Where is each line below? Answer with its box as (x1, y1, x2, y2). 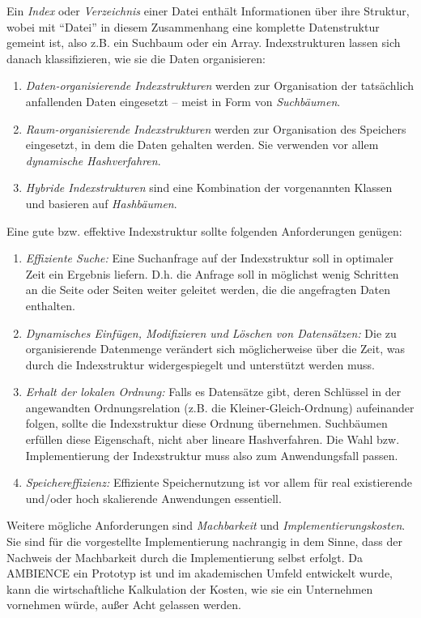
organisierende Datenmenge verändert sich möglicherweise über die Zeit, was (25, 340, 405, 357)
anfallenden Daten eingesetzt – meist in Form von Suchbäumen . (25, 92, 341, 109)
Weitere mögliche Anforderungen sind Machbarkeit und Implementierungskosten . (6, 517, 406, 534)
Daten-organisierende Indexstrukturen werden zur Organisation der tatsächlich (25, 77, 415, 94)
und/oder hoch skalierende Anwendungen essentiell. (25, 489, 282, 506)
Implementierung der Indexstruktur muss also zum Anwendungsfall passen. (25, 446, 398, 463)
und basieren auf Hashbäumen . (25, 194, 177, 211)
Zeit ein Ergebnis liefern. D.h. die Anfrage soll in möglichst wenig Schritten (25, 265, 399, 282)
